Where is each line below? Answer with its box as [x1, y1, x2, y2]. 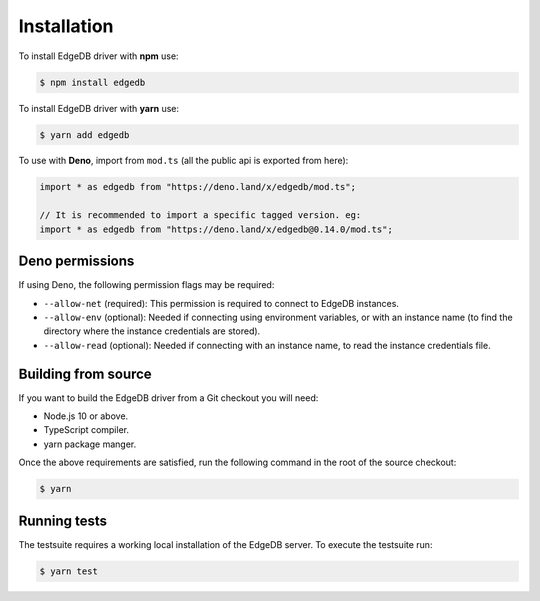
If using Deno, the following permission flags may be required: [18, 279, 275, 291]
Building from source [18, 365, 152, 382]
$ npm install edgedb [39, 76, 146, 88]
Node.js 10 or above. [43, 410, 129, 422]
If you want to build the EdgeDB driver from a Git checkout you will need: [18, 391, 319, 404]
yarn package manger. [43, 438, 137, 450]
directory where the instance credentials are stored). [43, 325, 261, 337]
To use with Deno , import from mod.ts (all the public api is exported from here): [18, 155, 349, 167]
